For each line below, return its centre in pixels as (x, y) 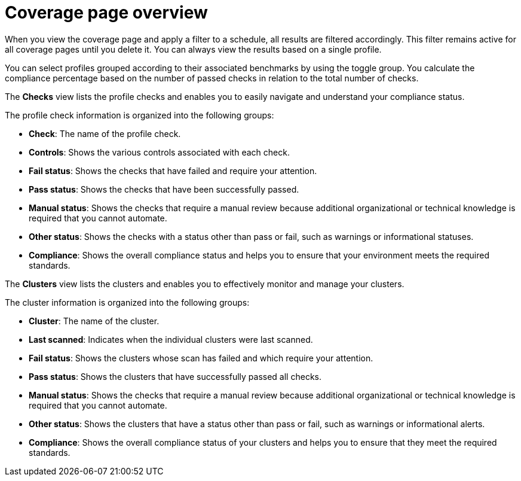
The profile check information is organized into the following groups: (140, 115)
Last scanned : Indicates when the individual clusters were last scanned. (171, 339)
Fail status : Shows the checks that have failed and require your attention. (173, 171)
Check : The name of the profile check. (105, 133)
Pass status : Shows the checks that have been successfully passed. (164, 189)
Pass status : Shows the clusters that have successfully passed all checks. (175, 376)
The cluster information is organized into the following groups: (127, 302)
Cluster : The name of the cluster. (94, 321)
